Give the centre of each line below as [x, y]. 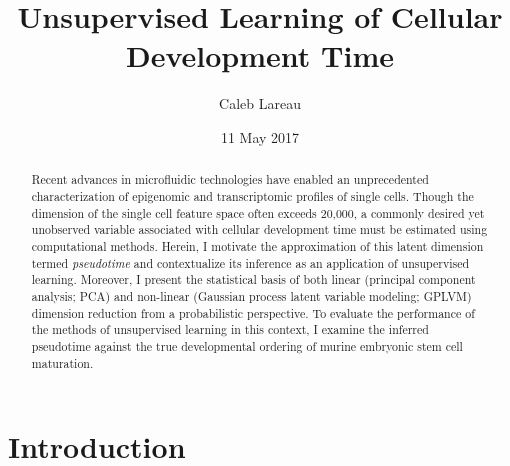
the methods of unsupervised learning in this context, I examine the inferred [230, 329]
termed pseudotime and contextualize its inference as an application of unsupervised [250, 262]
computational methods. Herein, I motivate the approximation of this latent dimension [257, 245]
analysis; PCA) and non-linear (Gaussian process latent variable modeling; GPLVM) [251, 295]
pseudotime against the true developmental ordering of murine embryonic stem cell [247, 345]
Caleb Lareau [260, 103]
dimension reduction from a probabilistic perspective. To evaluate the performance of [253, 312]
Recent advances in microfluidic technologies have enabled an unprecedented [230, 179]
